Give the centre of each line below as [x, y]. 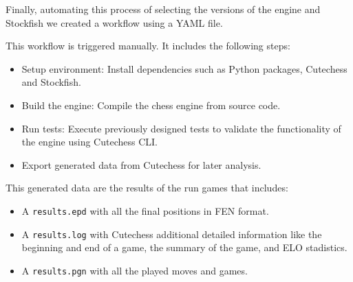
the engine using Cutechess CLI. [89, 142]
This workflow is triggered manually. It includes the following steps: [148, 46]
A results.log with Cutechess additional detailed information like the [172, 234]
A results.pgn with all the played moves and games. [135, 270]
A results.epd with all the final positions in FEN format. [145, 210]
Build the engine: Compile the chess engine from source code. [151, 105]
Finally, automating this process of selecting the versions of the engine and [163, 9]
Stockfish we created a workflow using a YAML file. [114, 22]
